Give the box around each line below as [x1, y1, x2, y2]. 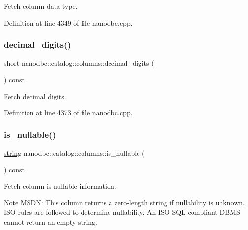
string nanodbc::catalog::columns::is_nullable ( [4, 148, 145, 158]
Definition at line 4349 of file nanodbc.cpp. [4, 17, 133, 28]
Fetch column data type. [4, 1, 78, 11]
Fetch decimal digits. [4, 91, 66, 101]
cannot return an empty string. [4, 216, 97, 227]
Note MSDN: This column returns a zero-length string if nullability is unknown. [4, 197, 245, 207]
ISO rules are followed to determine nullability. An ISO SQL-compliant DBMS [4, 207, 240, 217]
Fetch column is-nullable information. [4, 181, 116, 191]
